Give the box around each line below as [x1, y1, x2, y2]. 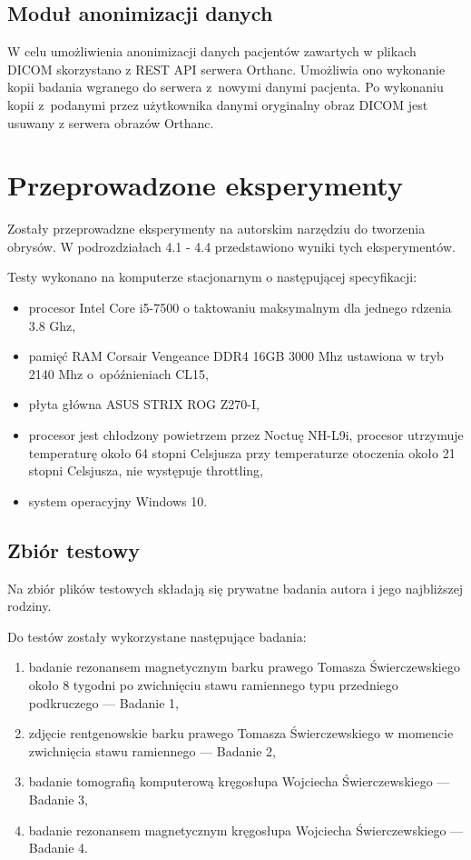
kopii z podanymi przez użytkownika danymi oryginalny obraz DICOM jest [7, 95, 428, 114]
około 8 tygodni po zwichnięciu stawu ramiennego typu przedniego [28, 675, 398, 694]
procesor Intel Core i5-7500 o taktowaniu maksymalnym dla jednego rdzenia [28, 298, 452, 317]
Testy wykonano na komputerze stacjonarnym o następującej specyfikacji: [7, 267, 417, 286]
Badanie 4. [28, 838, 88, 857]
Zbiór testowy [7, 535, 140, 564]
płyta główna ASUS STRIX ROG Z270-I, [28, 395, 260, 414]
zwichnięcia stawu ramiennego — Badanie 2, [28, 741, 276, 760]
